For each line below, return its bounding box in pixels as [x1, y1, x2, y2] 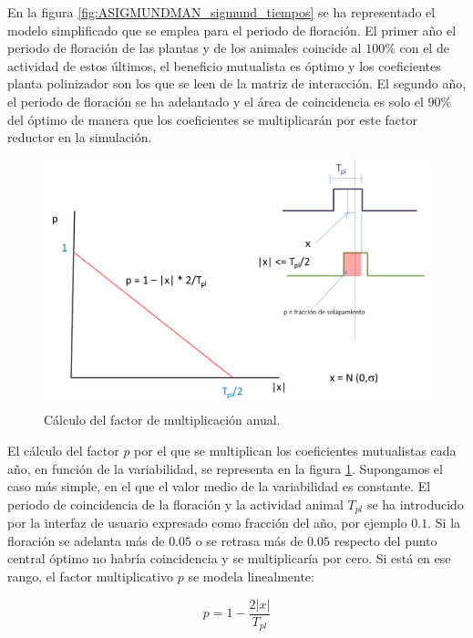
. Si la [427, 513, 461, 532]
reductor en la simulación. [7, 128, 152, 147]
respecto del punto [334, 530, 437, 550]
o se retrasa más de [195, 530, 303, 550]
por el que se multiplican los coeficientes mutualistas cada [134, 440, 457, 459]
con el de [399, 38, 449, 57]
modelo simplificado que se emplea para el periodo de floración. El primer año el [7, 20, 457, 39]
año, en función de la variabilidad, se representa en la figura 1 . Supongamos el [7, 458, 443, 478]
